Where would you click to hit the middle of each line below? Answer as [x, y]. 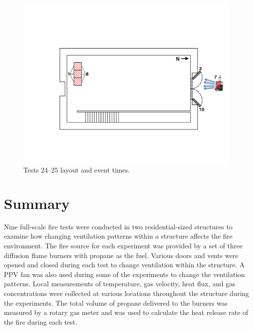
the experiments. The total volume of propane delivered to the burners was [116, 303]
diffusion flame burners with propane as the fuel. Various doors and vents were [121, 255]
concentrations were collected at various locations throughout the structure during [126, 293]
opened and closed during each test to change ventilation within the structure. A [124, 265]
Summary [37, 203]
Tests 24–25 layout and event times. [77, 170]
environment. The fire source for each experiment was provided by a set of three [123, 246]
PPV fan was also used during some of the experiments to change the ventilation [125, 274]
